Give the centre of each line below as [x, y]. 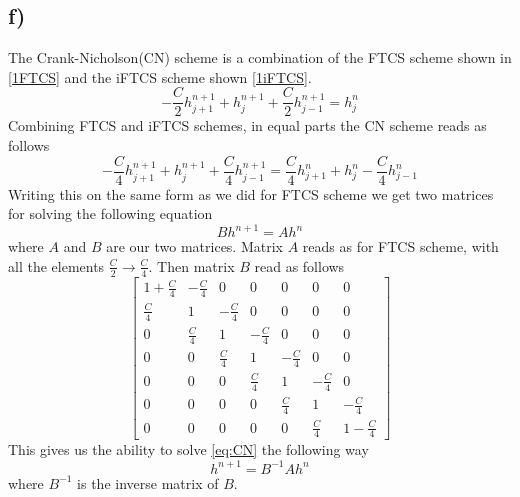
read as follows [299, 265]
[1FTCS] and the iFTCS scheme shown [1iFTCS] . [160, 76]
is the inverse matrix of [148, 482]
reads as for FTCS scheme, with [400, 246]
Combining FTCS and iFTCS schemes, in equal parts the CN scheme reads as [247, 125]
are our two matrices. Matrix [194, 246]
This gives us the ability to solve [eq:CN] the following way [188, 449]
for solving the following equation [110, 213]
